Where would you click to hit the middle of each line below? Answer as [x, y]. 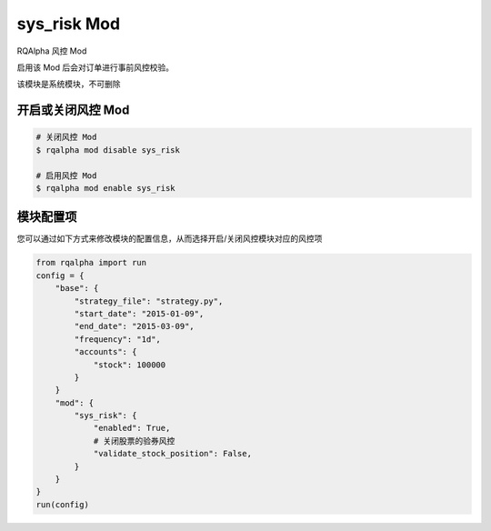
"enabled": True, [132, 428]
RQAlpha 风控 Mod [52, 51]
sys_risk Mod [69, 24]
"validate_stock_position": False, [172, 454]
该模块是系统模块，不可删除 [69, 84]
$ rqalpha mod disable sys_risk [108, 150]
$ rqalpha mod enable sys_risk [106, 188]
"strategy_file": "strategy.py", [149, 301]
